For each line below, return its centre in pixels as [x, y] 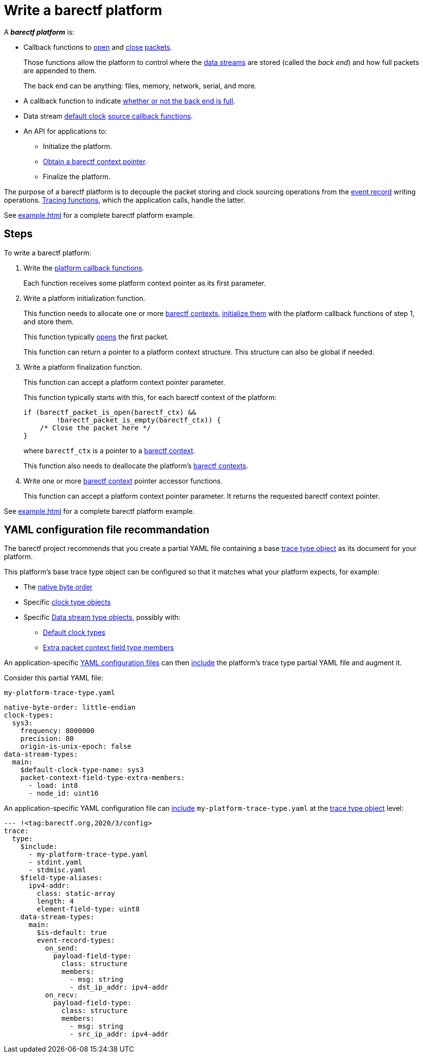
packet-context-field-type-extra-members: [102, 778]
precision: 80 [47, 739]
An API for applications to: [65, 131]
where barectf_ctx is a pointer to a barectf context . [109, 450]
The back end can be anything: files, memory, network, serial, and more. [140, 85]
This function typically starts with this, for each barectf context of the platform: [150, 397]
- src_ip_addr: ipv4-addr [119, 1034]
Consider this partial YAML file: [54, 678]
